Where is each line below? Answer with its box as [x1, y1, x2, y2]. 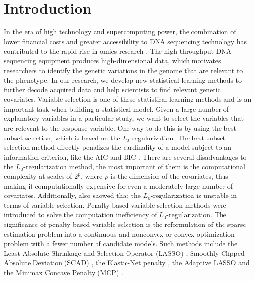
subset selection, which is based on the [4, 132, 120, 142]
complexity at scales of [4, 171, 72, 181]
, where [80, 171, 103, 181]
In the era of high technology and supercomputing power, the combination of [4, 27, 236, 37]
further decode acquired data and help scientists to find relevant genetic [4, 84, 221, 94]
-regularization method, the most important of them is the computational [23, 161, 245, 171]
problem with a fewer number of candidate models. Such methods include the [4, 238, 238, 249]
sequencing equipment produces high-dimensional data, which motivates [4, 55, 221, 65]
